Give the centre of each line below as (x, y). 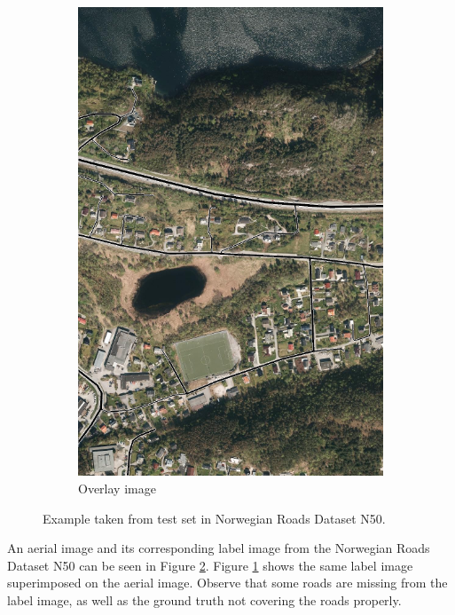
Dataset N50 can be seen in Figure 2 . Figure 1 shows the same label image (210, 565)
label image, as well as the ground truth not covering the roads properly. (204, 599)
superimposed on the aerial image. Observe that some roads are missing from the (227, 583)
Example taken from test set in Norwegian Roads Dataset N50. (214, 518)
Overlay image (117, 488)
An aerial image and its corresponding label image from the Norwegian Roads (219, 548)
